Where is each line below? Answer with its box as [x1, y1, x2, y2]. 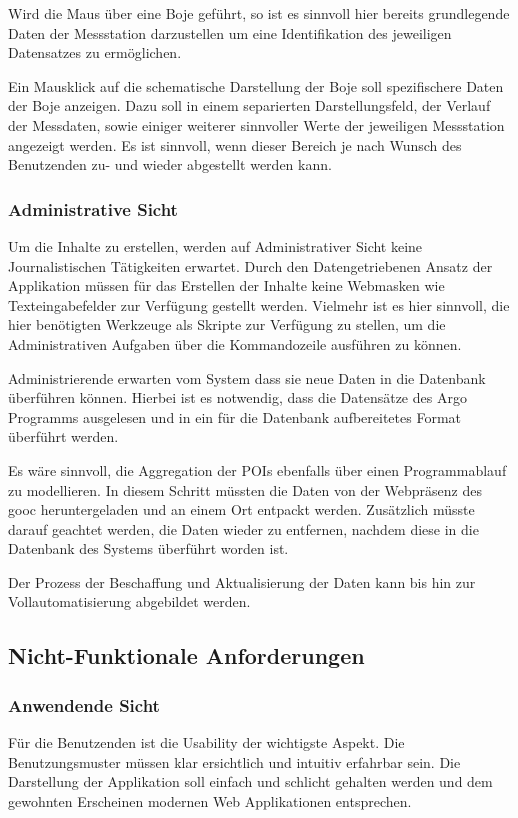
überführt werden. [8, 426, 119, 447]
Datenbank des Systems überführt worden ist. [8, 538, 289, 559]
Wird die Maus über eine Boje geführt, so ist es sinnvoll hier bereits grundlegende [8, 3, 510, 23]
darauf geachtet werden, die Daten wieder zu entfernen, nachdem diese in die [8, 518, 479, 539]
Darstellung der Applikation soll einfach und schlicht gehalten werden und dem [8, 771, 493, 792]
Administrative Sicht [8, 196, 178, 221]
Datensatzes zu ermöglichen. [8, 42, 182, 63]
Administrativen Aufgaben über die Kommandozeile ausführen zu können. [8, 333, 462, 354]
